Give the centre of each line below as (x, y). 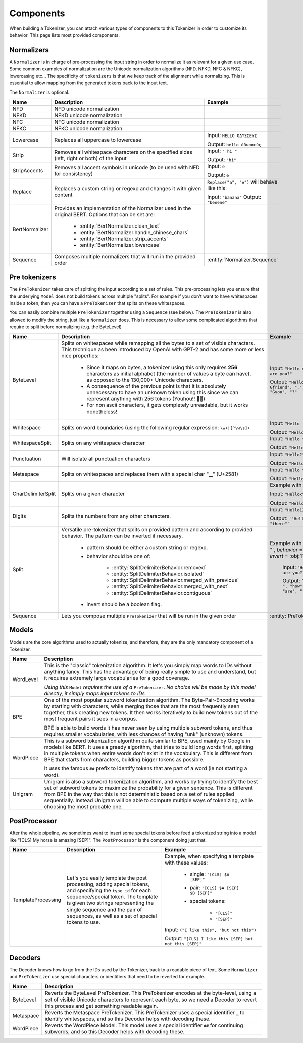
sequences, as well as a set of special (112, 916)
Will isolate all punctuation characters (106, 459)
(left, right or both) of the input (90, 158)
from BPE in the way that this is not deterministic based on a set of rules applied (139, 794)
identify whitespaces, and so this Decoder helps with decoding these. (128, 1019)
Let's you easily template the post (107, 878)
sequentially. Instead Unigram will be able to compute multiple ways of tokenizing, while (149, 800)
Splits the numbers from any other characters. (116, 516)
